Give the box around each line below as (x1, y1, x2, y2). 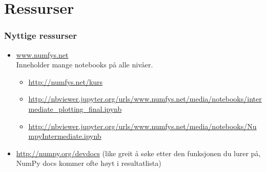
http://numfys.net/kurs (28, 76, 103, 87)
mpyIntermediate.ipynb (28, 131, 101, 141)
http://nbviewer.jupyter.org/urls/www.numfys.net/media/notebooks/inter (28, 93, 262, 104)
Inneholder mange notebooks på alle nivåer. (16, 59, 153, 70)
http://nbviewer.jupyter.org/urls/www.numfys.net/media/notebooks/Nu (28, 120, 257, 131)
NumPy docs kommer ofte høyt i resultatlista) (16, 158, 161, 168)
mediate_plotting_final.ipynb (28, 103, 122, 114)
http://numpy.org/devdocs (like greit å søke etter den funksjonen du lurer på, (16, 148, 261, 158)
